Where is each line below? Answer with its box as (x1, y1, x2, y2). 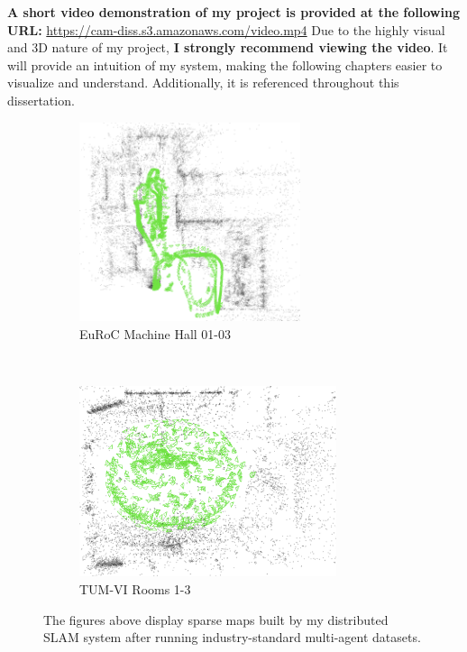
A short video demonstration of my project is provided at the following (7, 3, 460, 21)
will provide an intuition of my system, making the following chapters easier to (7, 55, 443, 74)
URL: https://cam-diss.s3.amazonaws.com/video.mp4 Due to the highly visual (7, 20, 445, 39)
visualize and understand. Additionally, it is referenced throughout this (7, 73, 399, 92)
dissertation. (7, 90, 75, 109)
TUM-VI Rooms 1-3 (79, 579, 191, 598)
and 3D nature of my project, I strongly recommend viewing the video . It (7, 38, 448, 57)
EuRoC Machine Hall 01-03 (79, 324, 231, 343)
